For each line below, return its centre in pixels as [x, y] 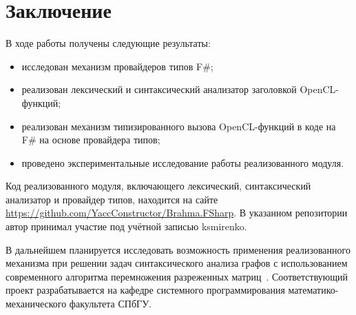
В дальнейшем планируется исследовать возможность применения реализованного [178, 249]
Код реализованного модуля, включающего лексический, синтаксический [158, 186]
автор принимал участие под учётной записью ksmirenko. [126, 226]
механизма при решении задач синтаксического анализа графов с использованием [177, 263]
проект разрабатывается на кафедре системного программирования [145, 290]
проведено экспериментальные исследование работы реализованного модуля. [183, 162]
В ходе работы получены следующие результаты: [108, 43]
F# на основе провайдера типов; [91, 140]
